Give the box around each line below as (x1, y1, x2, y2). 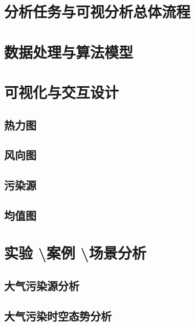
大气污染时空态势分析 (4, 308, 112, 323)
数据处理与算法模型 (4, 41, 134, 62)
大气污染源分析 (4, 278, 79, 294)
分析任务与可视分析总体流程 (4, 1, 191, 22)
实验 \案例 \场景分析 (4, 242, 146, 263)
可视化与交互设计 (4, 81, 119, 102)
